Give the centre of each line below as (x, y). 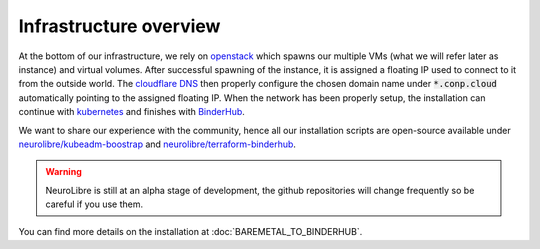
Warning (63, 172)
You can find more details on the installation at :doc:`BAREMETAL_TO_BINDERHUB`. (190, 232)
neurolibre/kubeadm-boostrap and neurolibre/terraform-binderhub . (157, 144)
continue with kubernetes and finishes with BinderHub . (131, 112)
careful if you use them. (94, 204)
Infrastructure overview (119, 26)
